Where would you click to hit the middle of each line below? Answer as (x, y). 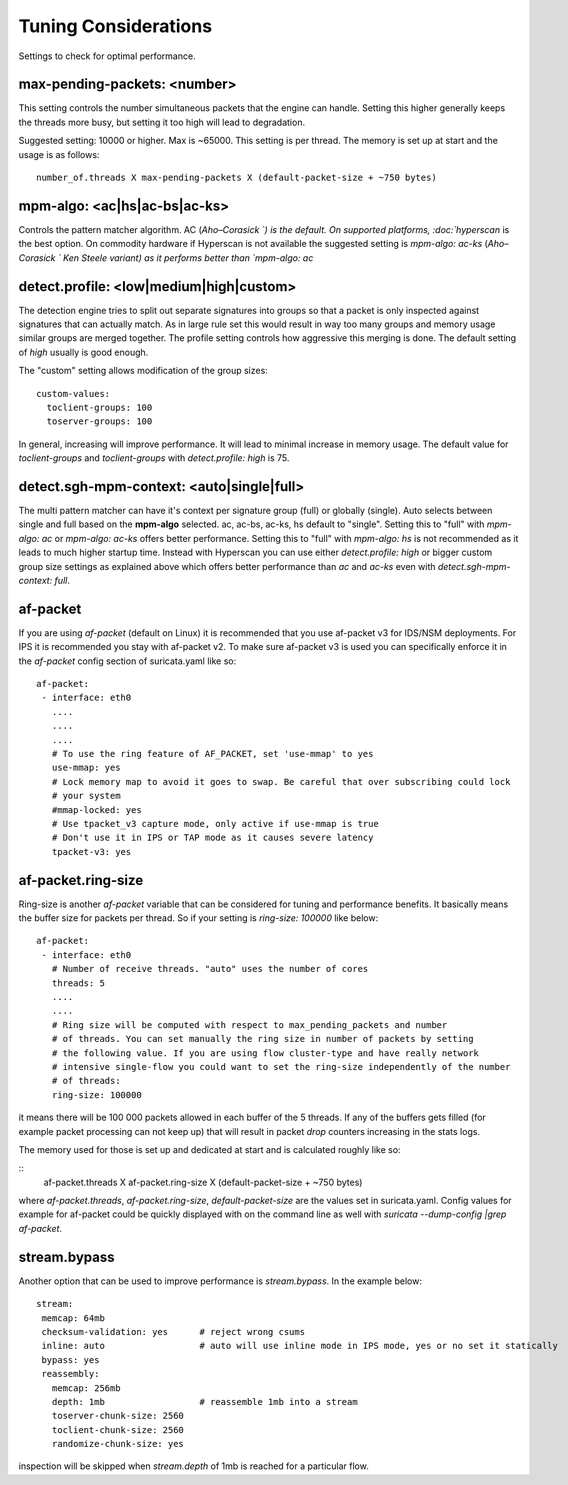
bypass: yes (70, 1359)
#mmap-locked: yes (96, 809)
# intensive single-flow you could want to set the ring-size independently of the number (281, 1066)
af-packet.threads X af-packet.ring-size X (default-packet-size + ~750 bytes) (203, 1182)
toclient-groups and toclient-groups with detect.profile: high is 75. (154, 458)
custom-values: (73, 393)
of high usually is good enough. (83, 352)
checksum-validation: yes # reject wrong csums (173, 1331)
